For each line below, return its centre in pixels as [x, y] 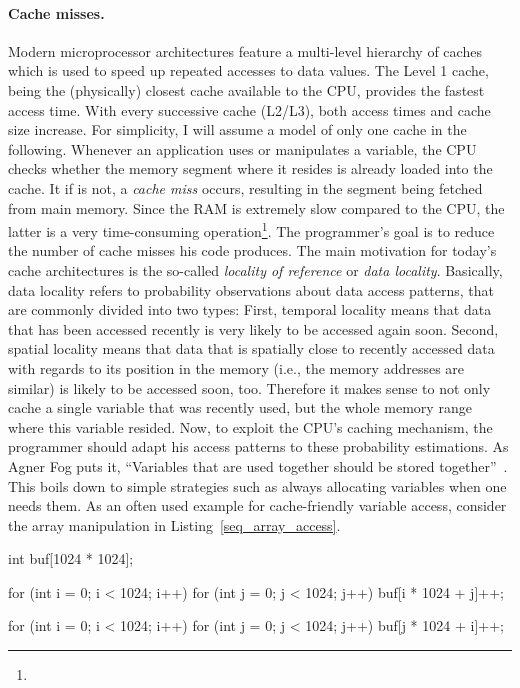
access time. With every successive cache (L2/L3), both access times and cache [249, 109]
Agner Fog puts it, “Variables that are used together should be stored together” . [258, 465]
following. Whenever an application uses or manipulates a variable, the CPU [242, 148]
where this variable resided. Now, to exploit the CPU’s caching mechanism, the [250, 426]
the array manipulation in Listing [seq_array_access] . [174, 524]
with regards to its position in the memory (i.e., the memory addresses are [236, 367]
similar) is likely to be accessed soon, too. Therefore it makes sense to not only [249, 387]
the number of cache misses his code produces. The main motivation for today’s [252, 250]
